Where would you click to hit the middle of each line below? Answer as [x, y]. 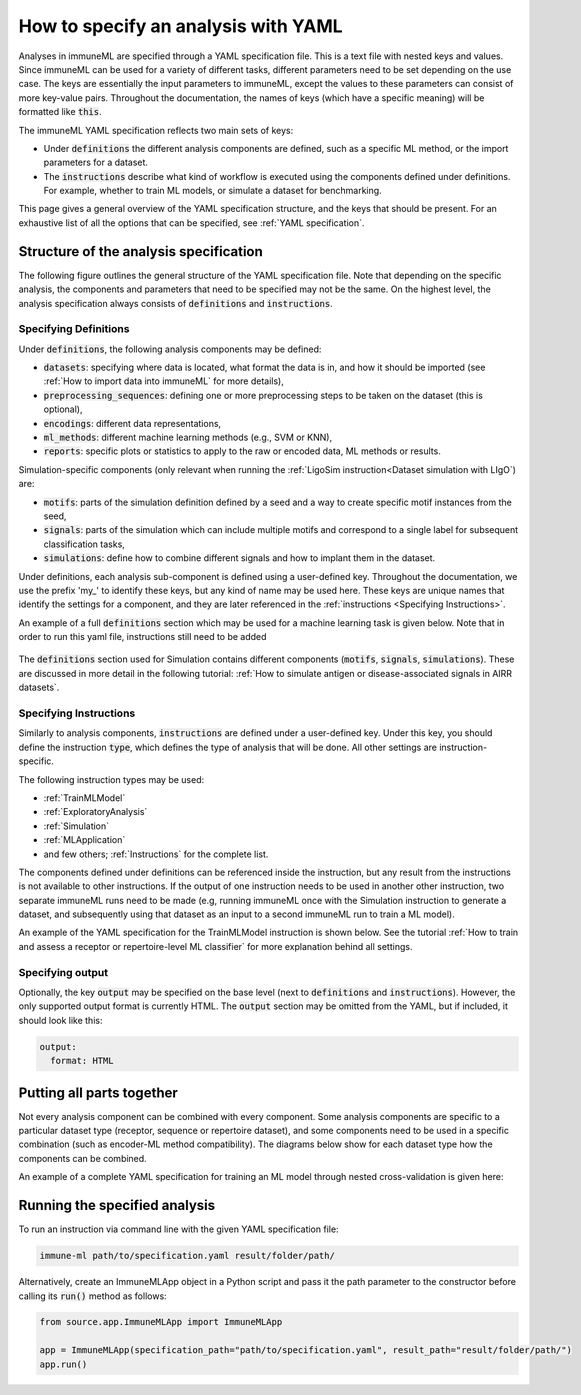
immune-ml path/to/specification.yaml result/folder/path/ [187, 1256]
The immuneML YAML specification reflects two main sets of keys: [156, 130]
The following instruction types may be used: [111, 779]
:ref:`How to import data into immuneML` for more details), [164, 381]
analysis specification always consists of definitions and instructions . [176, 303]
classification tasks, [84, 544]
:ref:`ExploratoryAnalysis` [95, 812]
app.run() [63, 1364]
